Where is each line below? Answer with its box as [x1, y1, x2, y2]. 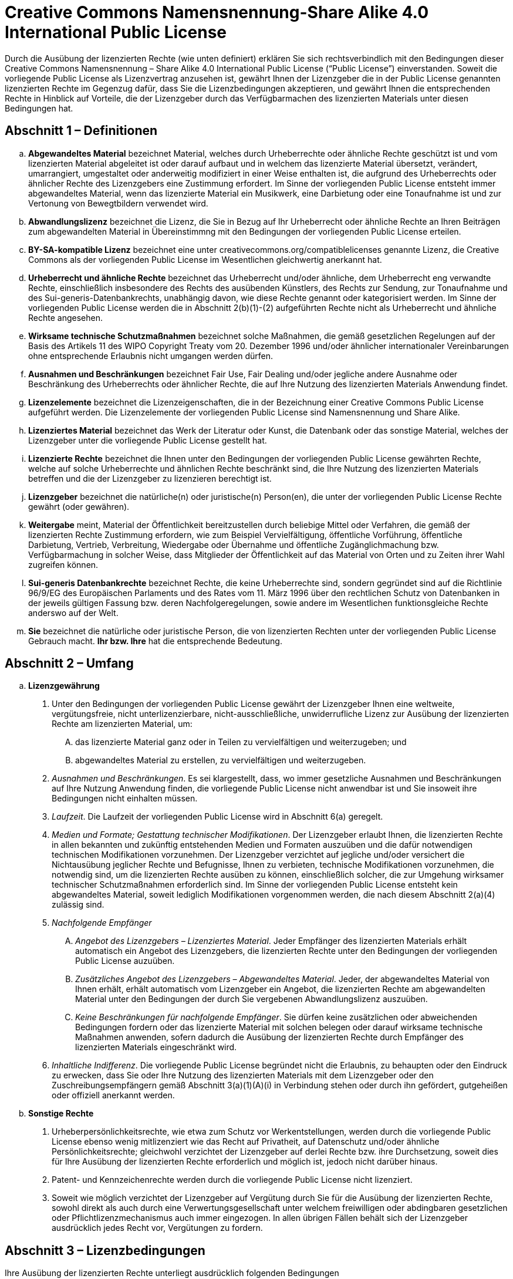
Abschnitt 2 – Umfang [5, 656, 134, 671]
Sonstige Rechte [28, 1108, 94, 1119]
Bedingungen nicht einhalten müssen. [52, 793, 198, 804]
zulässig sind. [52, 899, 104, 910]
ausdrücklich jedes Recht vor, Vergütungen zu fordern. [52, 1223, 263, 1233]
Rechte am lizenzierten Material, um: [52, 719, 193, 729]
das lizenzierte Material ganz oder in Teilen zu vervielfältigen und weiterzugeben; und [75, 737, 407, 747]
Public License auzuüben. [75, 956, 175, 966]
